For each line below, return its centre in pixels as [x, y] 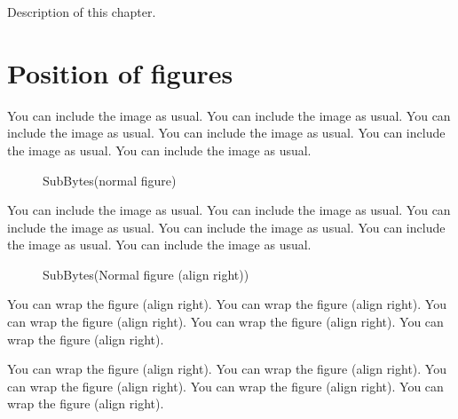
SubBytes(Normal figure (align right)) [146, 274]
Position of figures [120, 72]
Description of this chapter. [82, 12]
